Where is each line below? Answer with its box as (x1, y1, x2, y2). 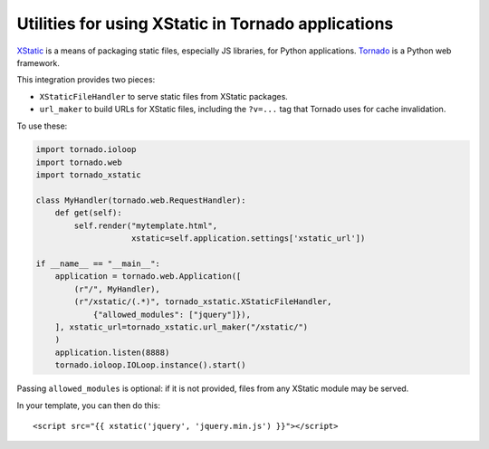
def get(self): (54, 208, 122, 218)
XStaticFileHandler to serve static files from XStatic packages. (39, 91, 289, 101)
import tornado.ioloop (35, 145, 137, 155)
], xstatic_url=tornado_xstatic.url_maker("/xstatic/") (54, 321, 309, 332)
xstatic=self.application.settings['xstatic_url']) (131, 234, 366, 244)
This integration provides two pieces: (16, 74, 156, 85)
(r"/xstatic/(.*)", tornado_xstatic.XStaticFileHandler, (73, 297, 332, 307)
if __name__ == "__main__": (35, 259, 160, 269)
